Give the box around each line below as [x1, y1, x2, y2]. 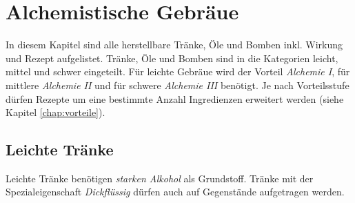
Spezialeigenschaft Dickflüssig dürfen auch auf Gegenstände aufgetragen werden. [6, 184, 345, 199]
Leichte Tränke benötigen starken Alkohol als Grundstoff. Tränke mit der [6, 171, 314, 185]
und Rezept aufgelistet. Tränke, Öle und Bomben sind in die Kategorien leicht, [6, 50, 338, 65]
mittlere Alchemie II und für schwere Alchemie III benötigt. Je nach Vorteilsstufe [6, 77, 349, 92]
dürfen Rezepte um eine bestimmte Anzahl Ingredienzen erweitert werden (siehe [6, 91, 344, 106]
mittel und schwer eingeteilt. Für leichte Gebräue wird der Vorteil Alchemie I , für [6, 64, 350, 79]
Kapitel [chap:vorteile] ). [6, 105, 105, 119]
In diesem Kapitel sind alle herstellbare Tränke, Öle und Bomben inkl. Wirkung [6, 37, 343, 52]
